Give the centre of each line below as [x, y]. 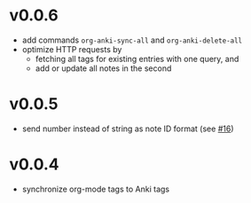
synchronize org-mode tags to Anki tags [96, 189]
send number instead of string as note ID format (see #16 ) [128, 129]
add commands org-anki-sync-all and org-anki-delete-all [132, 40]
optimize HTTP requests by [72, 49]
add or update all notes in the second [103, 68]
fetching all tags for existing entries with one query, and [137, 59]
